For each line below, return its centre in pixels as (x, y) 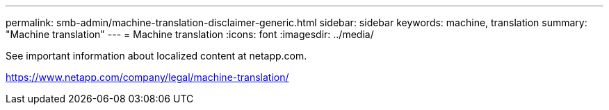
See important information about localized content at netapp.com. (156, 56)
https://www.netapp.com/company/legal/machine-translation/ (147, 77)
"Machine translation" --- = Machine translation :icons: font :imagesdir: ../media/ (190, 34)
